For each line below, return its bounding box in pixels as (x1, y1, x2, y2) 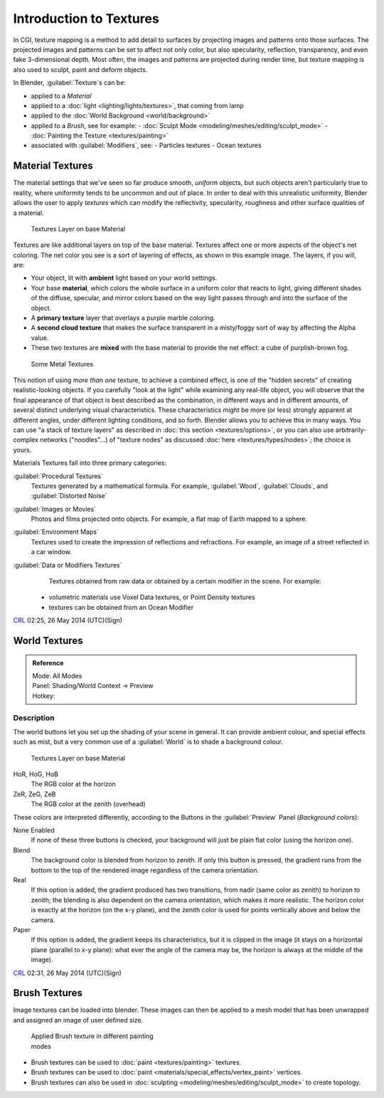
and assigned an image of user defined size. (13, 1015, 144, 1024)
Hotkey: (32, 691, 55, 700)
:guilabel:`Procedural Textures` (13, 472, 103, 480)
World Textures (13, 635, 83, 647)
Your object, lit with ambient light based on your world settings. (31, 274, 218, 283)
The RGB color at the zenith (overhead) (31, 800, 146, 808)
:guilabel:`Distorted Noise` (31, 492, 107, 500)
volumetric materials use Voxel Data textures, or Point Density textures (48, 593, 255, 601)
